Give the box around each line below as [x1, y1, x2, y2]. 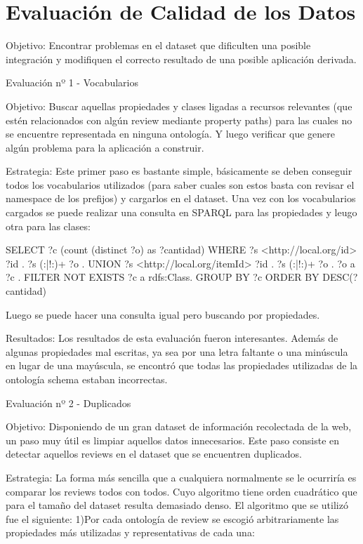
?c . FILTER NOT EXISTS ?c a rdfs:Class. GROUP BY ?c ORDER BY [6, 270, 319, 284]
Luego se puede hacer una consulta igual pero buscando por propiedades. [6, 307, 320, 321]
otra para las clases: [6, 218, 91, 233]
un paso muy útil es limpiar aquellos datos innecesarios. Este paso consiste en [6, 432, 340, 447]
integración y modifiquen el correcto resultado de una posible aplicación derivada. [6, 51, 357, 66]
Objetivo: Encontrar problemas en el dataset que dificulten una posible [6, 38, 311, 53]
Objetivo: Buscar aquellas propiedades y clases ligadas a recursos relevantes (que [6, 98, 352, 113]
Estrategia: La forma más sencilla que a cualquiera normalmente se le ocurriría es [6, 470, 357, 484]
